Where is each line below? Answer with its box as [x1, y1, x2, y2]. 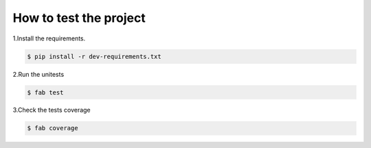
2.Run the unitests [12, 70, 65, 78]
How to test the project [12, 10, 146, 25]
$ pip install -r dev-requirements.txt [27, 52, 161, 60]
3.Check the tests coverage [12, 106, 91, 114]
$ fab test [27, 88, 64, 96]
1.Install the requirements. [12, 34, 86, 42]
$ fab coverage [27, 124, 78, 132]
